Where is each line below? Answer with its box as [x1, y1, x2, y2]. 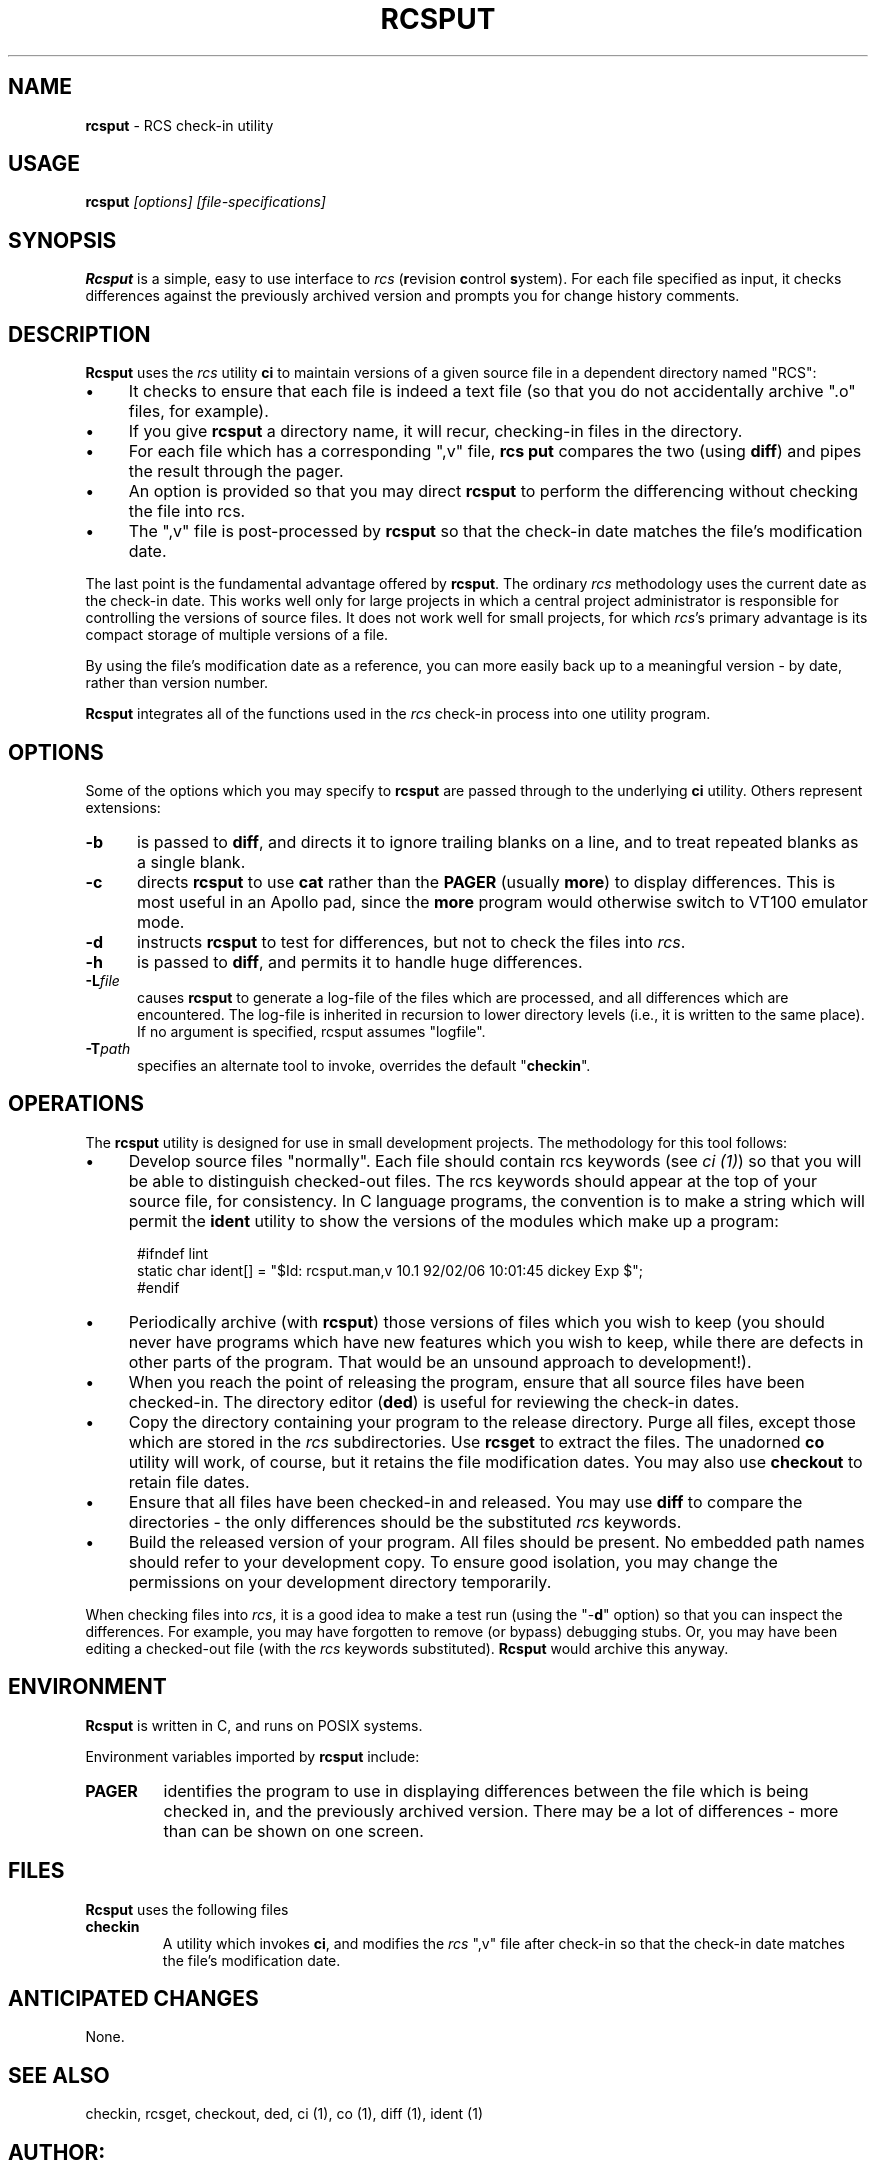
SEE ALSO [8, 2062, 110, 2088]
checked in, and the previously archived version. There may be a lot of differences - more [163, 1800, 839, 1821]
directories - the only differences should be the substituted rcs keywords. [128, 1511, 682, 1532]
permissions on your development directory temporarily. [128, 1571, 552, 1592]
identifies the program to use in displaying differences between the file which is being [163, 1780, 809, 1801]
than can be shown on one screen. [163, 1820, 424, 1841]
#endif [137, 1278, 180, 1296]
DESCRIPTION [8, 321, 151, 347]
